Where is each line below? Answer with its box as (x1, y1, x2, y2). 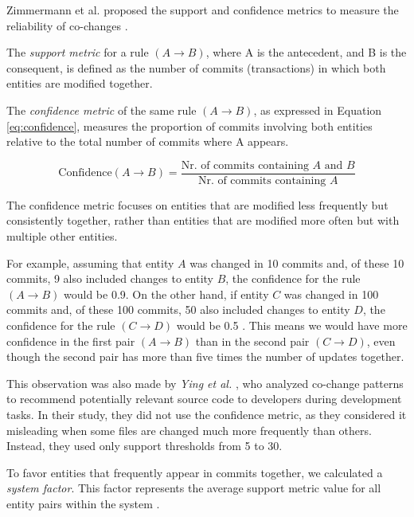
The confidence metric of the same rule (6, 101, 197, 118)
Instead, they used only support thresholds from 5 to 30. (6, 437, 283, 454)
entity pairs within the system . (6, 495, 160, 511)
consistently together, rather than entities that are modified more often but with (6, 212, 400, 229)
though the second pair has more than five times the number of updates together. (6, 348, 404, 365)
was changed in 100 (283, 285, 379, 302)
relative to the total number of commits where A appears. (6, 133, 289, 150)
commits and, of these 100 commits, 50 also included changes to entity (6, 301, 350, 318)
